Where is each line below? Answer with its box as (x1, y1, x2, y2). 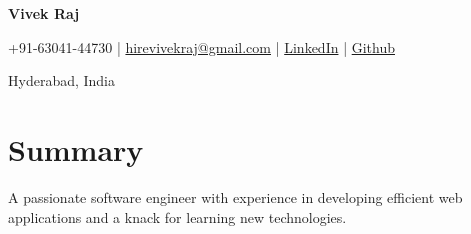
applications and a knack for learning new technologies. (8, 206, 347, 227)
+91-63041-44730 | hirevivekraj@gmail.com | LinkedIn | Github (8, 36, 395, 57)
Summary (8, 128, 144, 169)
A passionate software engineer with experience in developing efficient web (8, 186, 463, 207)
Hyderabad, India (8, 70, 116, 91)
